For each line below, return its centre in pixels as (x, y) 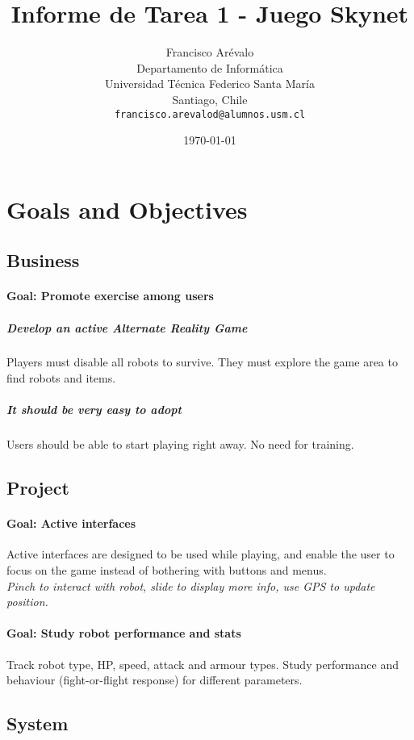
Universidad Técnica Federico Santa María (210, 84)
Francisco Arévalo (210, 52)
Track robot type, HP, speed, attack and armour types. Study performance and (203, 664)
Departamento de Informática (210, 67)
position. (27, 602)
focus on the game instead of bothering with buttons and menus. (167, 569)
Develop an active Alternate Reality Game (127, 327)
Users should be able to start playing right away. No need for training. (180, 444)
